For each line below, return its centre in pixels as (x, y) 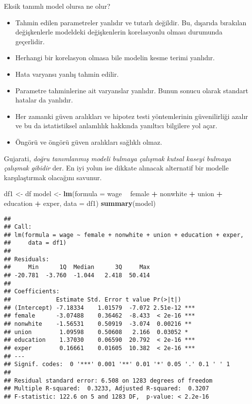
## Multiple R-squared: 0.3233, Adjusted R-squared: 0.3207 (107, 389)
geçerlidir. (30, 41)
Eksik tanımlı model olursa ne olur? (57, 6)
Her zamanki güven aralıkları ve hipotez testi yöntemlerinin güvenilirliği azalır (132, 116)
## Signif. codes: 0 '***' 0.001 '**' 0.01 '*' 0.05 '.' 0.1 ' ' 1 (117, 364)
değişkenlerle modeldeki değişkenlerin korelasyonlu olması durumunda (119, 32)
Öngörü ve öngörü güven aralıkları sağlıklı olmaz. (89, 142)
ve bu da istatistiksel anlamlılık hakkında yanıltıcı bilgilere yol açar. (116, 126)
